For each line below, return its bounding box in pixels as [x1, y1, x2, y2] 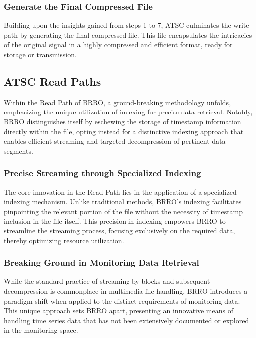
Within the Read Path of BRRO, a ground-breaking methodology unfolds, [4, 97, 231, 107]
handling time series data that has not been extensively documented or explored [4, 315, 249, 325]
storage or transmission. [4, 49, 77, 59]
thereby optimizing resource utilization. [4, 235, 124, 245]
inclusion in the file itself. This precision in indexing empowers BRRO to [4, 216, 226, 226]
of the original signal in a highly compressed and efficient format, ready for [4, 39, 233, 50]
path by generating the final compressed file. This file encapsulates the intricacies [4, 29, 252, 40]
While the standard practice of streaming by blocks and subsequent [4, 276, 210, 286]
